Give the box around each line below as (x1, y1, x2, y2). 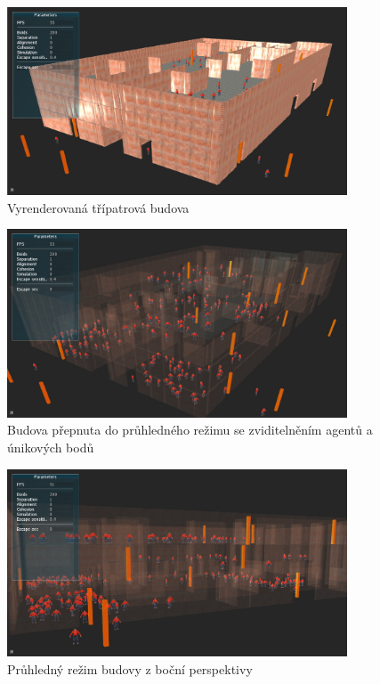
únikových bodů (7, 437, 94, 456)
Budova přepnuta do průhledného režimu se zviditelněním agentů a (7, 420, 373, 439)
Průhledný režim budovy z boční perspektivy (7, 659, 253, 678)
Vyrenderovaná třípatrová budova (7, 198, 190, 216)
